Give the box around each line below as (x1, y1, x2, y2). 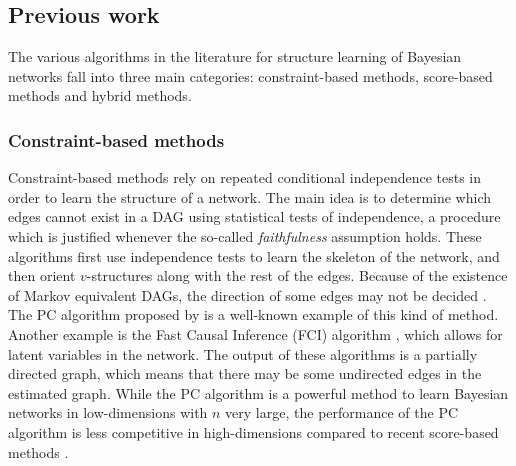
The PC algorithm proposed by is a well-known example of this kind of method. (8, 304, 499, 325)
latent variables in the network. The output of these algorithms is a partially (8, 343, 478, 364)
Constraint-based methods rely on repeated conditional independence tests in (8, 167, 482, 188)
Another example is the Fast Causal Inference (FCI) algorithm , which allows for (8, 323, 503, 344)
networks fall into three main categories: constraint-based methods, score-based (8, 65, 493, 86)
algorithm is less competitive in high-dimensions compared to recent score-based (8, 421, 499, 442)
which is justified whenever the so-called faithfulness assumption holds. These (8, 225, 482, 246)
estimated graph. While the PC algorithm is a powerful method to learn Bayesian (8, 382, 509, 403)
